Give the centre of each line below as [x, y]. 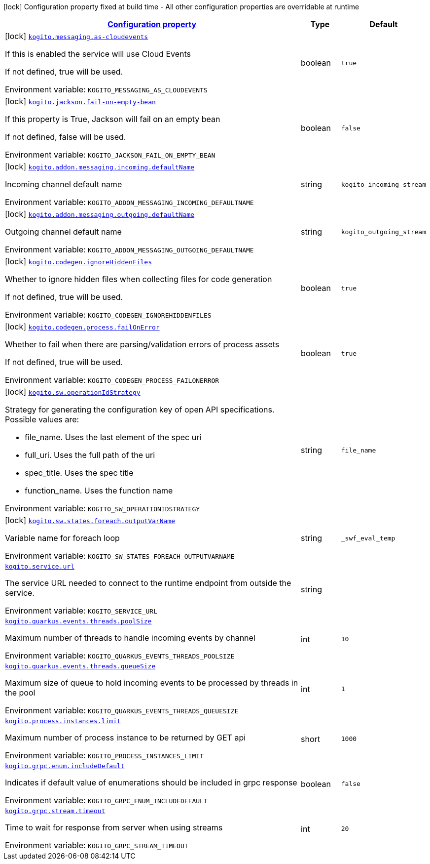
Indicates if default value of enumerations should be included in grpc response [151, 782]
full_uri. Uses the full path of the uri [90, 455]
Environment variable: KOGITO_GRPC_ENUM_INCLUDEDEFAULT [106, 800]
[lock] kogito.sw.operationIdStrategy [73, 392]
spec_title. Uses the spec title [79, 473]
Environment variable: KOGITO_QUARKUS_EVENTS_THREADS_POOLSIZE [120, 656]
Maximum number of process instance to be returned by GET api [125, 738]
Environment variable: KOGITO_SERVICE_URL [81, 611]
